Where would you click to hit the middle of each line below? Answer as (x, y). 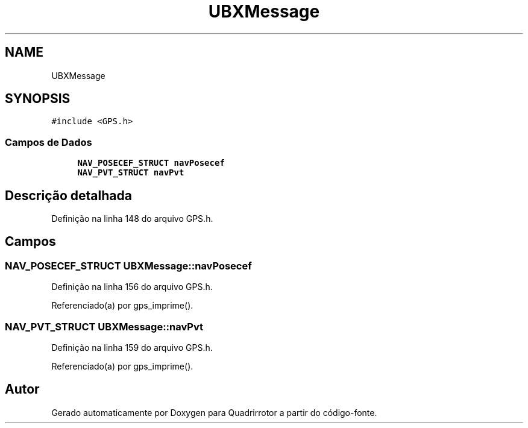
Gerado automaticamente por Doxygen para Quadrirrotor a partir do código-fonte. (214, 412)
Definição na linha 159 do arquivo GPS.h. (132, 348)
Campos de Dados (49, 142)
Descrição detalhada (68, 195)
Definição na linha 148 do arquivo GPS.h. (132, 219)
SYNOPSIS (38, 99)
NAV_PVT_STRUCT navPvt (131, 173)
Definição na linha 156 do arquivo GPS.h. (132, 287)
